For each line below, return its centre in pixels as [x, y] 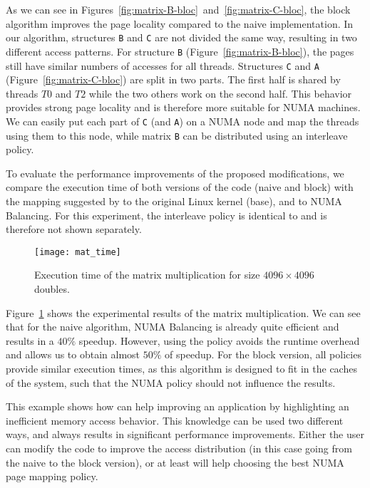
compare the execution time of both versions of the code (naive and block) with [180, 187]
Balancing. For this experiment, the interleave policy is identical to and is [166, 215]
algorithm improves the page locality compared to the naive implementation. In [180, 23]
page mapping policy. [52, 476]
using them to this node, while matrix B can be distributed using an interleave [177, 135]
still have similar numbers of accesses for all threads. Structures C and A [163, 65]
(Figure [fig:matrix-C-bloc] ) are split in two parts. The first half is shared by [173, 79]
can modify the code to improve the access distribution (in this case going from [179, 448]
